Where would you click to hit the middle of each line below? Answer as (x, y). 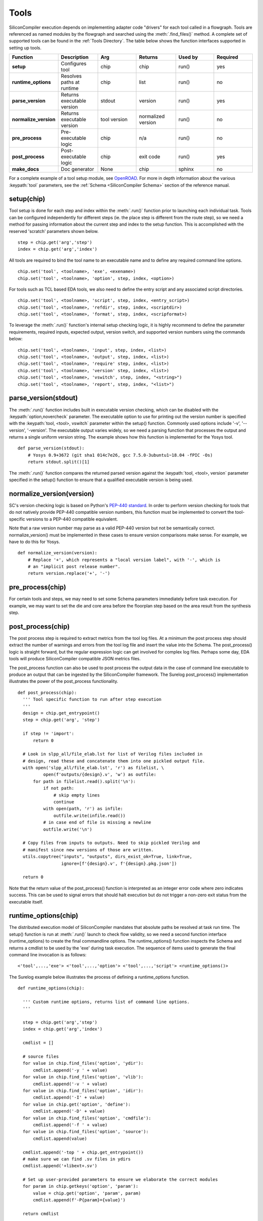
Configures (74, 63)
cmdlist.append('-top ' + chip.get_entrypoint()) (83, 1152)
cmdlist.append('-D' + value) (69, 1111)
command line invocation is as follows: (48, 954)
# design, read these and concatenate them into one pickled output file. (114, 761)
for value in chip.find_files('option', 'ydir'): (83, 1063)
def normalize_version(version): (57, 553)
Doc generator (78, 169)
